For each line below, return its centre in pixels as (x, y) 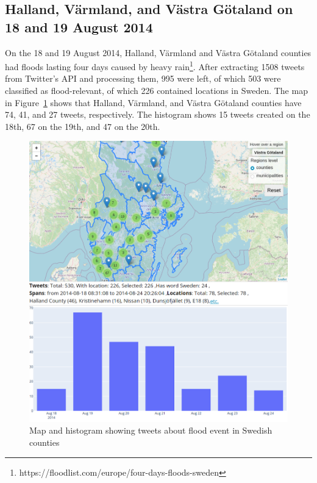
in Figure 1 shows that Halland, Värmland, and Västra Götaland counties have (153, 102)
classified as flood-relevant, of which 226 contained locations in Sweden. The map (156, 91)
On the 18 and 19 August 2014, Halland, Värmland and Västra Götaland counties (158, 52)
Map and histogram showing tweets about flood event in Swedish (151, 430)
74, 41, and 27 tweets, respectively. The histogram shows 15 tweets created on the (158, 114)
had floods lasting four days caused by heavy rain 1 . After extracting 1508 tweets (155, 66)
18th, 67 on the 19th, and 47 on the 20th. (83, 126)
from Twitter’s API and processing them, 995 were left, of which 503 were (143, 78)
